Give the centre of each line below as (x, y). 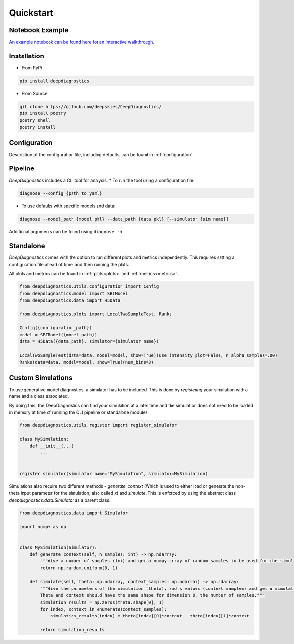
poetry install (37, 127)
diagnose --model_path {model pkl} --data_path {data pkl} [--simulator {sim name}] (124, 219)
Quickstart (31, 13)
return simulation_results (72, 630)
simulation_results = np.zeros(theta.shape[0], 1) (102, 602)
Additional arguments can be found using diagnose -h (65, 232)
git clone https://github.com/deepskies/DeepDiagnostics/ (90, 106)
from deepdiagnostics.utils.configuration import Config (89, 287)
